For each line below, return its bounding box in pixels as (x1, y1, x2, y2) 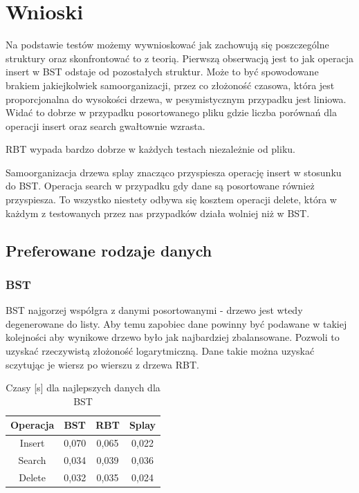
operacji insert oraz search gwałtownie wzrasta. (6, 118, 205, 133)
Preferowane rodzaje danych (6, 239, 212, 261)
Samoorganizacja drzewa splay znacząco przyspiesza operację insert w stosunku (6, 165, 342, 179)
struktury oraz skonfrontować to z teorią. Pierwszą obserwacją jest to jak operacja (6, 50, 353, 65)
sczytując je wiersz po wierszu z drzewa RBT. (6, 357, 199, 371)
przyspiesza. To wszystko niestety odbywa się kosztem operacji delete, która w (6, 192, 337, 207)
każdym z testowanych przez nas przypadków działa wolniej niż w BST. (6, 205, 310, 220)
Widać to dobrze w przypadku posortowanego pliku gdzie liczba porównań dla (6, 105, 337, 120)
